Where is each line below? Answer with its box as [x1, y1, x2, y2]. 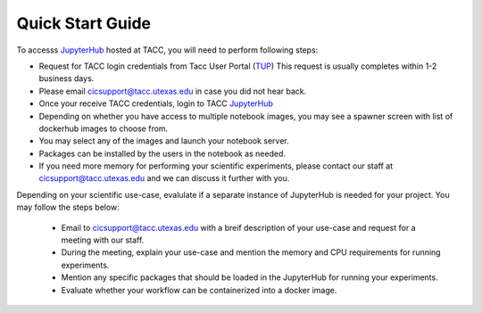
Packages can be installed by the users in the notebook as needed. [38, 148, 286, 159]
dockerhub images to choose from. [38, 123, 169, 134]
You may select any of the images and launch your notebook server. [38, 136, 289, 146]
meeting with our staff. [61, 235, 145, 245]
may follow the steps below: [16, 202, 120, 213]
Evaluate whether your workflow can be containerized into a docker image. [61, 284, 337, 295]
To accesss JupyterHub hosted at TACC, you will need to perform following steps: [16, 45, 319, 55]
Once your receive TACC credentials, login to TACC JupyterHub [38, 98, 274, 109]
